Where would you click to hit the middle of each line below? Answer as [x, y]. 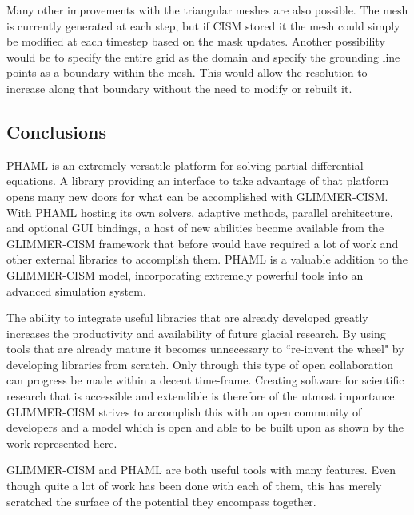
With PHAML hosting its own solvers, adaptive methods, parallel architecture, [200, 212]
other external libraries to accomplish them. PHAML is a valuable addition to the [207, 259]
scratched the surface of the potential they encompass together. [161, 501]
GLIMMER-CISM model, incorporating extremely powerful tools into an [185, 274]
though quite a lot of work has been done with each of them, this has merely [194, 486]
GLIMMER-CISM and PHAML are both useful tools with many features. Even [201, 470]
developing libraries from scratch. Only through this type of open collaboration [200, 364]
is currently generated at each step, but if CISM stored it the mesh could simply [203, 25]
